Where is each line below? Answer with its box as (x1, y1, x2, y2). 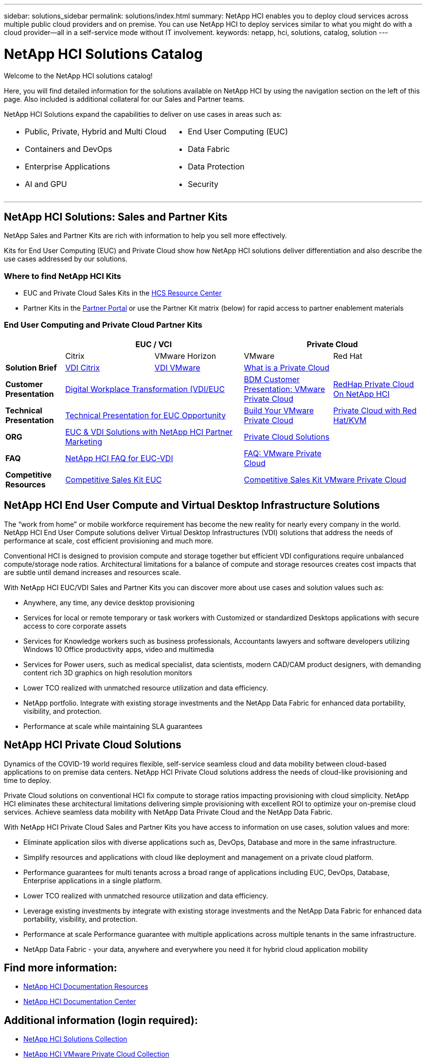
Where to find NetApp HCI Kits (4, 271, 122, 281)
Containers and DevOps (25, 144, 112, 154)
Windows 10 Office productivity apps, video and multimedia (23, 645, 214, 653)
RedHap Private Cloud (333, 379, 414, 389)
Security (188, 179, 218, 189)
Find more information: (4, 961, 117, 974)
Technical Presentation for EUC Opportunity (65, 410, 226, 420)
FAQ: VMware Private (244, 448, 322, 458)
